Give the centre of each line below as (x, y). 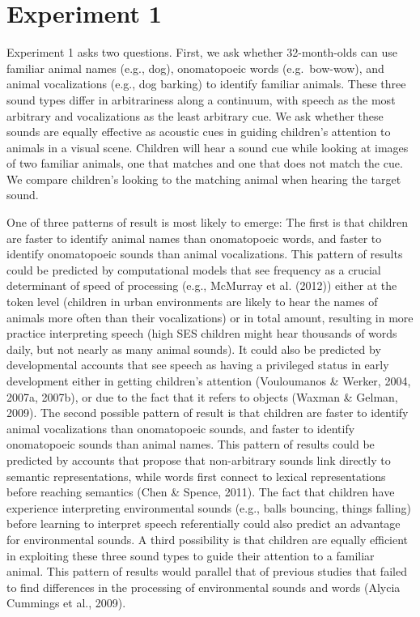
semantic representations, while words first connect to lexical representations (196, 476)
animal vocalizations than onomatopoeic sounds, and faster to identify (181, 428)
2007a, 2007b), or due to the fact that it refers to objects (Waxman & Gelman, (202, 396)
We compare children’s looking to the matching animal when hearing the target (204, 179)
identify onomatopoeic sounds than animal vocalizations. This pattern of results (205, 254)
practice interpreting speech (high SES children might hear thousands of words (202, 333)
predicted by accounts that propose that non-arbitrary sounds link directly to (199, 460)
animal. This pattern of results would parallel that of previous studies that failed (207, 571)
